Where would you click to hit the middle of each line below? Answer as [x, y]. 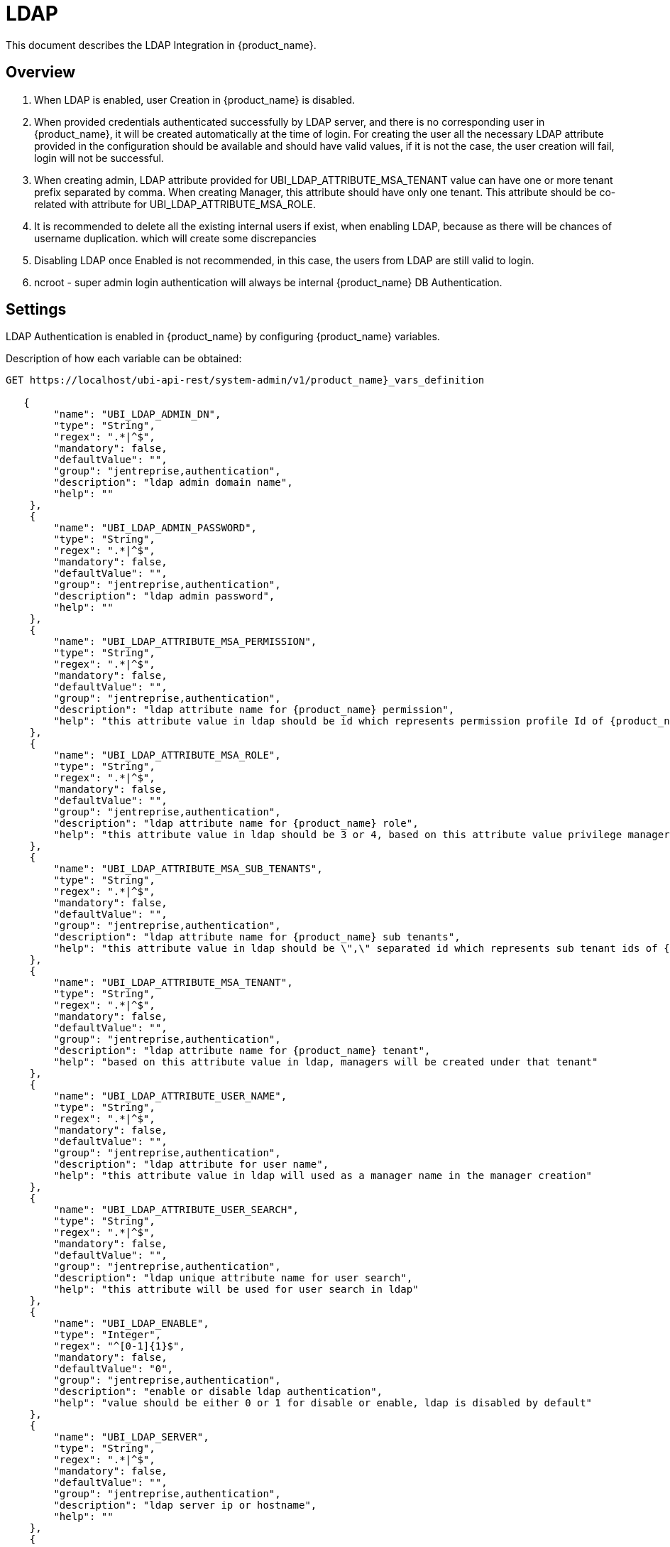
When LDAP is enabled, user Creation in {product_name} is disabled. [195, 99]
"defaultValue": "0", [114, 1369]
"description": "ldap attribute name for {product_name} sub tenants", [257, 937]
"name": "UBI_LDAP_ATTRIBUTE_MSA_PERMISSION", [185, 642]
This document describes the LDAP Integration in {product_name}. [161, 45]
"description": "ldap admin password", [164, 596]
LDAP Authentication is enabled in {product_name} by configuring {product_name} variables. [223, 337]
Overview [41, 72]
